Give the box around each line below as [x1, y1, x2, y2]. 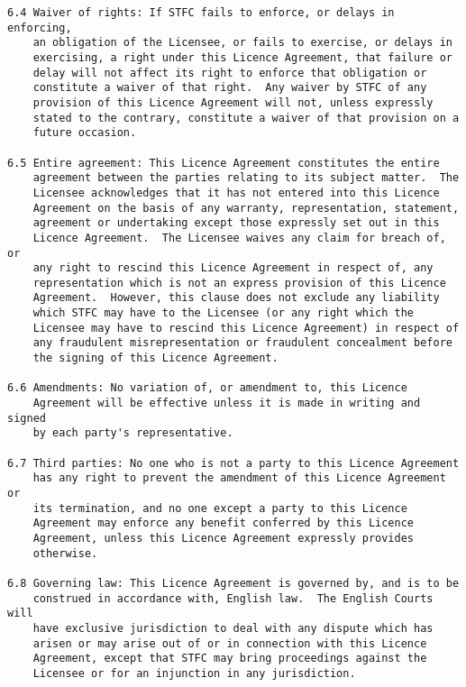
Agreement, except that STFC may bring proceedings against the [32, 652, 427, 665]
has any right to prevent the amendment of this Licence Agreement [32, 472, 446, 485]
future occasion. [32, 126, 137, 140]
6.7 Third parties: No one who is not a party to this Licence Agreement [7, 456, 460, 470]
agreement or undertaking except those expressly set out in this [32, 216, 440, 230]
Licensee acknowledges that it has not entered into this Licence [32, 186, 440, 199]
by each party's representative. [32, 426, 233, 440]
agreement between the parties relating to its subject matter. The [32, 171, 460, 185]
